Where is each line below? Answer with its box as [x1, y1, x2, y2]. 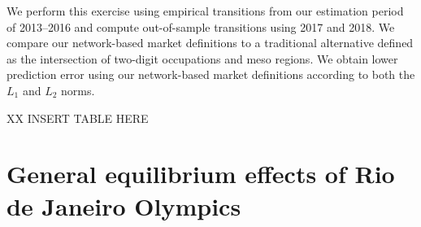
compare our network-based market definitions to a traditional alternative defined [7, 34, 414, 51]
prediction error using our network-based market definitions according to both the [7, 66, 415, 83]
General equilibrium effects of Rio [7, 157, 395, 190]
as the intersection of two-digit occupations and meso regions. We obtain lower [7, 50, 398, 67]
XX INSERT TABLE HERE [7, 109, 149, 126]
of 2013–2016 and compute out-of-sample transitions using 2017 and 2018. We [7, 18, 395, 35]
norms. [61, 81, 95, 98]
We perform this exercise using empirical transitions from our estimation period [7, 2, 404, 19]
